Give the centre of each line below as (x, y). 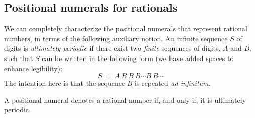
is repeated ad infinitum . (173, 83)
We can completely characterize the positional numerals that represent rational (126, 28)
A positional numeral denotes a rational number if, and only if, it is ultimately (125, 100)
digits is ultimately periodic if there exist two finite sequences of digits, (112, 48)
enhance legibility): (33, 68)
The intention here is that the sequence (65, 83)
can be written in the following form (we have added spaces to (138, 58)
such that (19, 58)
